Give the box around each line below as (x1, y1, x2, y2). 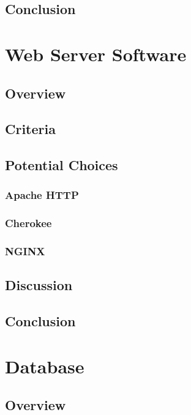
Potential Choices (5, 155, 118, 174)
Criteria (5, 119, 56, 138)
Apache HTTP (5, 187, 79, 203)
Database (5, 353, 84, 378)
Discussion (5, 275, 73, 294)
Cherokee (5, 215, 52, 231)
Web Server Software (5, 41, 187, 66)
